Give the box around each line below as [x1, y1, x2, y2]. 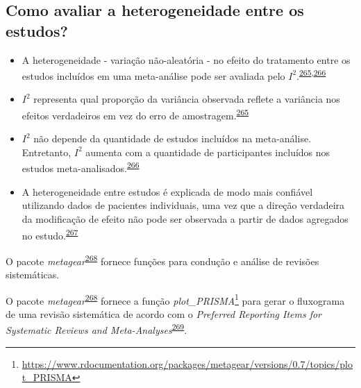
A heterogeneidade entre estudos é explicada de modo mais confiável [22, 184, 313, 199]
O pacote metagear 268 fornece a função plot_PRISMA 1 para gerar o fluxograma [6, 291, 345, 307]
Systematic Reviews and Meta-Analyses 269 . [6, 321, 187, 337]
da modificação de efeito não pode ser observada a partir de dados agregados [22, 211, 349, 226]
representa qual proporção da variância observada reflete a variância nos [33, 92, 340, 106]
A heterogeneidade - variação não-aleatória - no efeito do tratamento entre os [22, 52, 351, 67]
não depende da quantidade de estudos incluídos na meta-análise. [33, 131, 312, 146]
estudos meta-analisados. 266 [22, 159, 140, 176]
